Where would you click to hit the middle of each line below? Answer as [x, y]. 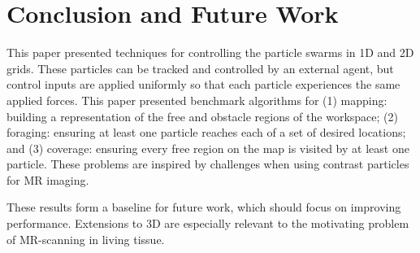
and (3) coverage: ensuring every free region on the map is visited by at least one [208, 148]
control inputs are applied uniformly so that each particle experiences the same [204, 84]
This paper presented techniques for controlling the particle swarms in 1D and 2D [210, 52]
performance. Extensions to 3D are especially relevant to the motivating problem [208, 223]
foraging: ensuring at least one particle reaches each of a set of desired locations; [206, 132]
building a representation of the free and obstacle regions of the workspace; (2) [202, 116]
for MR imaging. [48, 179]
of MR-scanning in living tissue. [86, 239]
